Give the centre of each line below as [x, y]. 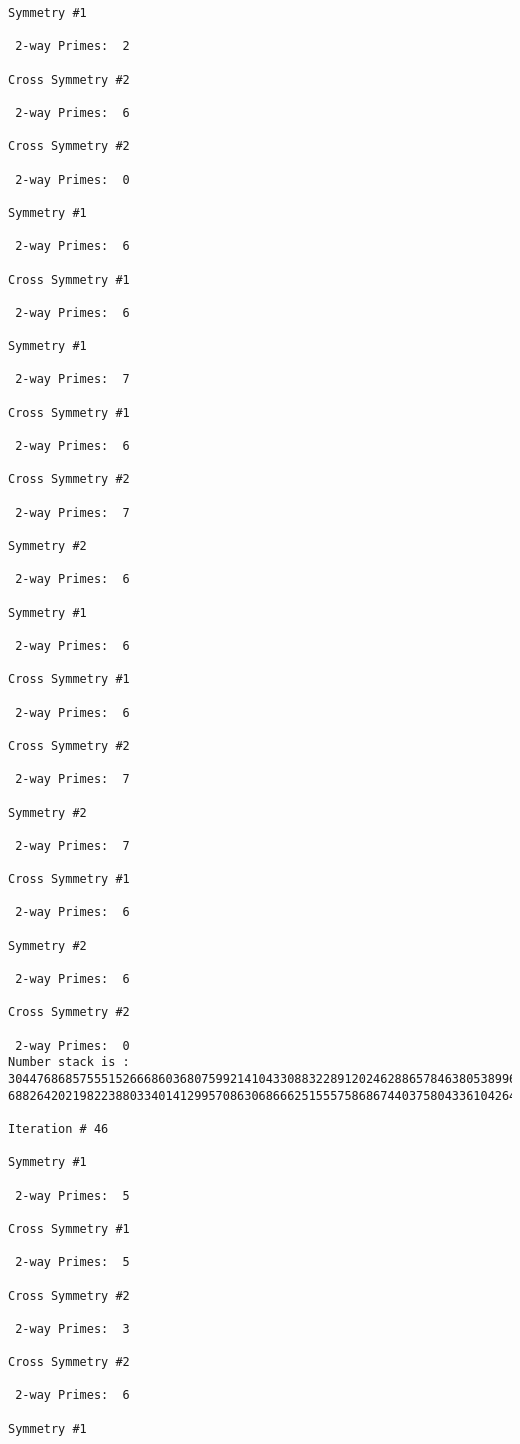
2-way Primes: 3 [72, 1328]
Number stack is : [69, 1062]
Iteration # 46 [58, 1128]
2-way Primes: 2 [72, 46]
